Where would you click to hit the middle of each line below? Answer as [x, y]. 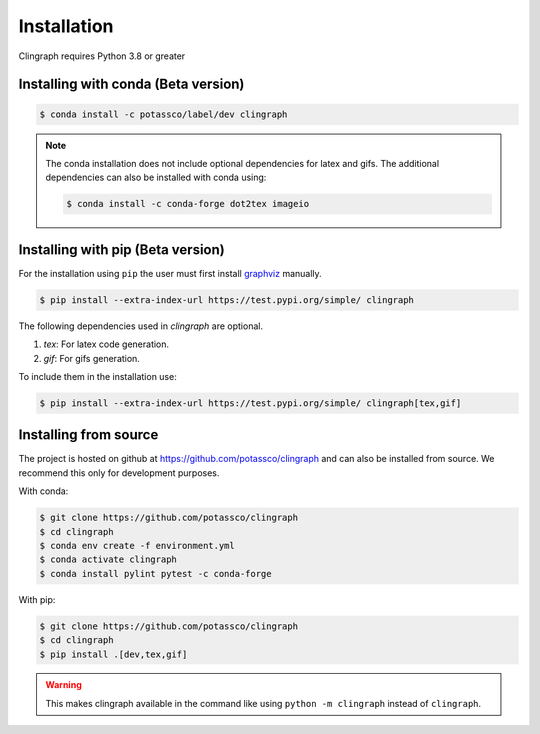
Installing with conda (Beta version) [131, 84]
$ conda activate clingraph [108, 559]
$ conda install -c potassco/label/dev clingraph [163, 114]
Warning [63, 685]
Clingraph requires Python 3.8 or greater [102, 56]
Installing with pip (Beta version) [121, 249]
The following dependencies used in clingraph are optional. [141, 326]
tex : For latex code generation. [106, 344]
